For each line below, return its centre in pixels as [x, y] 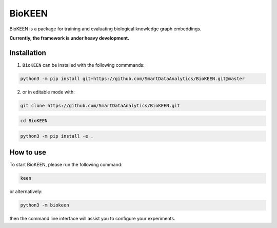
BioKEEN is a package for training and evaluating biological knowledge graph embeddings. [105, 29]
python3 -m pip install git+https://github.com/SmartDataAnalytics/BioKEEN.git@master [133, 79]
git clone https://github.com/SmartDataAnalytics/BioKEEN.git [100, 106]
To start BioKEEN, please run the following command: [66, 165]
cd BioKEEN [34, 121]
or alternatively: [26, 192]
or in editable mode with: [48, 92]
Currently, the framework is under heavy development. [70, 38]
